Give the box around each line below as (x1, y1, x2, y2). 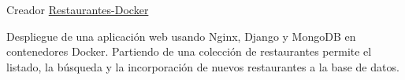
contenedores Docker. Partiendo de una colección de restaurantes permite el (6, 43, 372, 60)
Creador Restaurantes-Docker (6, 2, 149, 17)
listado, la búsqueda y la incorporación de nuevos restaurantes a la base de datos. (6, 58, 399, 75)
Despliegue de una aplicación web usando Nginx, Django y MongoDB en (6, 27, 356, 44)
